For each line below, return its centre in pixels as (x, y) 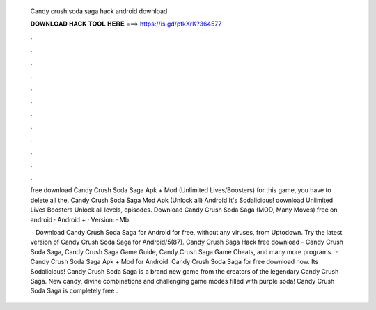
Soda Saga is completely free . (74, 291)
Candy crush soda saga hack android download (99, 11)
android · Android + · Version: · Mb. (81, 219)
